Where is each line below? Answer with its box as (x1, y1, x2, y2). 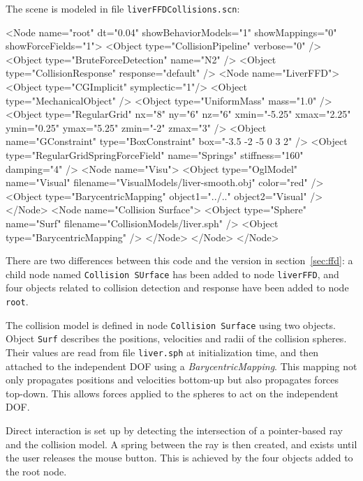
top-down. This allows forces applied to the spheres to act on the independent (6, 385, 339, 400)
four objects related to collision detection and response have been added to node (6, 280, 349, 295)
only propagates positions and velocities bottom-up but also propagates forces (6, 372, 339, 387)
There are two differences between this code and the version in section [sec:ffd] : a (6, 253, 353, 268)
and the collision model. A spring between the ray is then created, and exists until (6, 436, 357, 451)
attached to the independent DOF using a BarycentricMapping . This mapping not (6, 358, 357, 373)
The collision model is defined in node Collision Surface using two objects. (6, 317, 336, 332)
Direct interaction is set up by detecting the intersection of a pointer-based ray (6, 423, 343, 437)
